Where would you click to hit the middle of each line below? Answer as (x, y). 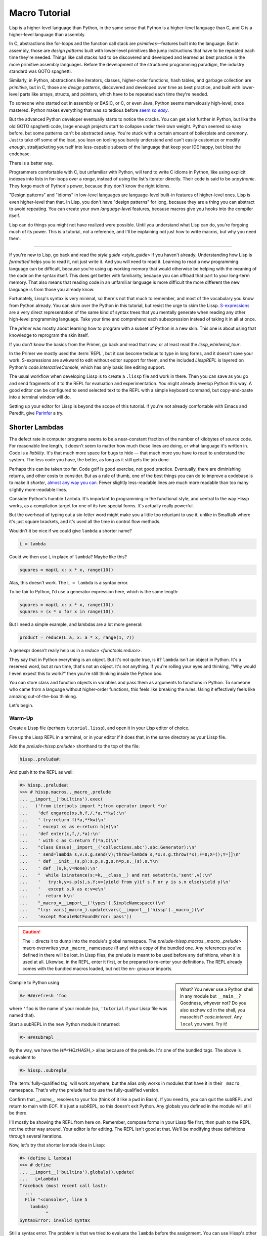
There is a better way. (31, 163)
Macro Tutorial (40, 13)
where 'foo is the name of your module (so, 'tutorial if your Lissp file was (88, 1008)
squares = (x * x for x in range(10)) (67, 612)
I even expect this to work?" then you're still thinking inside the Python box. (86, 673)
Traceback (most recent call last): (64, 1186)
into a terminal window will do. (40, 397)
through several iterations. (36, 1136)
